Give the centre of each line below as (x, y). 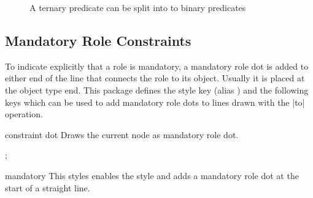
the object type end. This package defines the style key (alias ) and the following (157, 90)
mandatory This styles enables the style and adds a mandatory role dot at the (152, 175)
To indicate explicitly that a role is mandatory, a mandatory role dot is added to (157, 66)
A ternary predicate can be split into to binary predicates (138, 7)
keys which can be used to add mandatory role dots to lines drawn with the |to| (155, 102)
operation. (24, 114)
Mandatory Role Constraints (98, 40)
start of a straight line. (48, 187)
